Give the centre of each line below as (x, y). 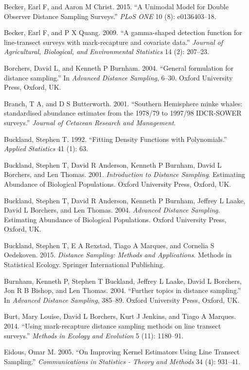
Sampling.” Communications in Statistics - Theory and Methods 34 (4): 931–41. (122, 361)
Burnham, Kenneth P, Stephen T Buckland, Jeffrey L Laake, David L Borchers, (123, 281)
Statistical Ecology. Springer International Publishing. (84, 264)
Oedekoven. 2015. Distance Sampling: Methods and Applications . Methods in (118, 255)
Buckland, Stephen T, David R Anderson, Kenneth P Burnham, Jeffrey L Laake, (125, 200)
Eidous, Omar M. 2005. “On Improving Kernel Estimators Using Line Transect (122, 352)
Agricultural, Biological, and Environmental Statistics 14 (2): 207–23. (107, 51)
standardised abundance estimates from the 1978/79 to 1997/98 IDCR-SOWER (123, 113)
